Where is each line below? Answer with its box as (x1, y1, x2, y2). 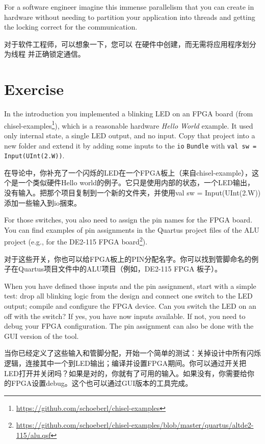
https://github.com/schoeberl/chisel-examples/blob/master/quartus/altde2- (16, 420, 254, 430)
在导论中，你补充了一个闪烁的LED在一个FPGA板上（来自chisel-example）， (4, 167, 252, 178)
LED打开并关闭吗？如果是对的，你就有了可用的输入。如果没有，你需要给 (4, 367, 247, 378)
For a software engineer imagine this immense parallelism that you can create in (4, 2, 254, 12)
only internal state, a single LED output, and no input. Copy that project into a (4, 130, 255, 140)
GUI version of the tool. (4, 330, 79, 341)
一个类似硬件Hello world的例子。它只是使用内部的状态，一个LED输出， (18, 177, 255, 188)
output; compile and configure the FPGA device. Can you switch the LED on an (4, 301, 256, 311)
